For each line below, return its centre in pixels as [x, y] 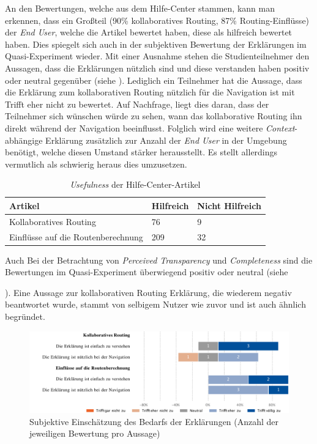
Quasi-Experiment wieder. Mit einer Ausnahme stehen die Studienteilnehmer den [157, 56]
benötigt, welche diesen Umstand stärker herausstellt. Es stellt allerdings [141, 152]
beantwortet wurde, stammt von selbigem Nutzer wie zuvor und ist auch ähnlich [155, 304]
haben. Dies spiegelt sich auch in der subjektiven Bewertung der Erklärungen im [156, 44]
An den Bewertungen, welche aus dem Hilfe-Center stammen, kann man [140, 8]
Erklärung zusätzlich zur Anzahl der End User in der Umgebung [166, 140]
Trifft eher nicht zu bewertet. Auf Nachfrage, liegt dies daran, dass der [137, 104]
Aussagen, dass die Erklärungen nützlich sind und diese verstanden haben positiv [157, 68]
